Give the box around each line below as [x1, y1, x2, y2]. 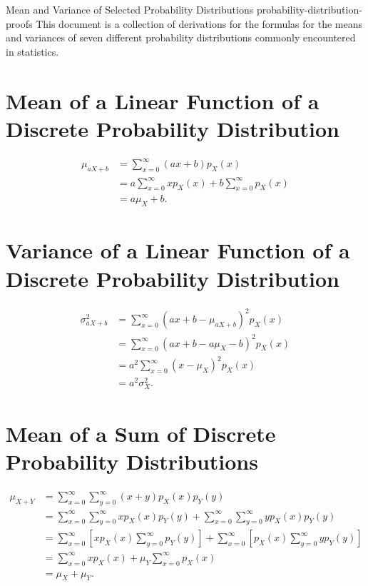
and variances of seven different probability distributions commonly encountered [6, 30, 356, 45]
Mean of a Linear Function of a [6, 86, 320, 115]
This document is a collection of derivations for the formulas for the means [36, 16, 362, 31]
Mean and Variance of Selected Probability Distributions [6, 2, 254, 16]
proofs [6, 16, 33, 31]
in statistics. [6, 44, 59, 59]
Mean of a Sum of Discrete [6, 418, 276, 448]
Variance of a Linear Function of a [6, 236, 350, 265]
